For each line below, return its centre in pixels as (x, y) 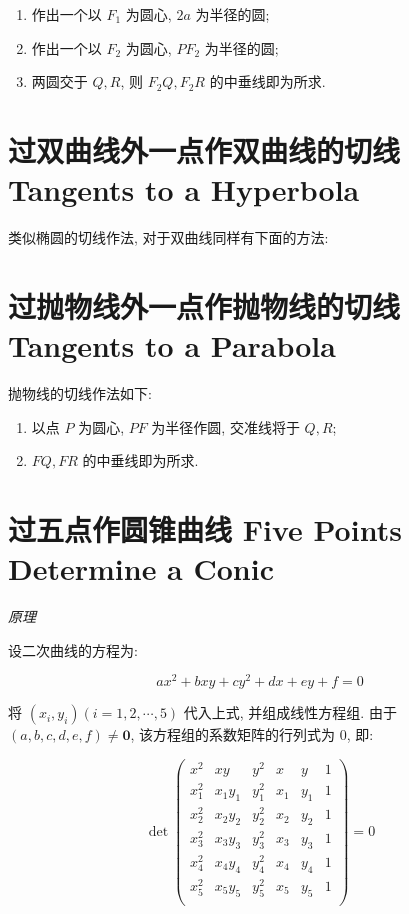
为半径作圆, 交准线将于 (225, 426)
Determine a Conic (141, 568)
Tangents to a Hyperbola (184, 189)
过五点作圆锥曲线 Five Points (205, 528)
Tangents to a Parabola (172, 345)
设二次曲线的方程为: (73, 649)
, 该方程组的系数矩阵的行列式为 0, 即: (252, 734)
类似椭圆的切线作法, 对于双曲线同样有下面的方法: (168, 237)
